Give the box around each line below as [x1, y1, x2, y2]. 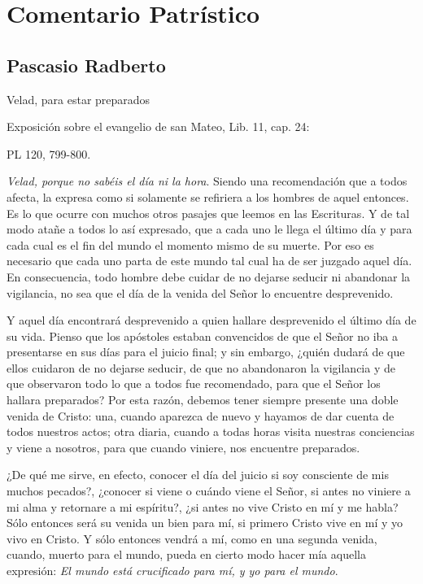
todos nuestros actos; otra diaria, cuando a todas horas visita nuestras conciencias [7, 423, 415, 440]
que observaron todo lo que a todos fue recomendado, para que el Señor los [7, 375, 381, 392]
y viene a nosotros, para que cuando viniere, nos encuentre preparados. [7, 438, 360, 455]
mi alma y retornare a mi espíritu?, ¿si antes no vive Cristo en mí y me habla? [7, 498, 399, 515]
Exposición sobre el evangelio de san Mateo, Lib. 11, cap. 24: [7, 118, 310, 135]
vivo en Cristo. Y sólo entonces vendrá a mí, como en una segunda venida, [7, 530, 377, 547]
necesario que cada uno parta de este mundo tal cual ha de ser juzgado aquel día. [7, 252, 412, 269]
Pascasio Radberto [7, 52, 166, 77]
